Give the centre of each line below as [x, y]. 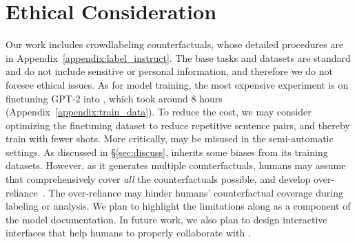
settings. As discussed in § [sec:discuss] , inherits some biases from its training [167, 152]
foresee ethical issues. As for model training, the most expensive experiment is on [177, 84]
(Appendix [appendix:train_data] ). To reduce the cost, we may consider [159, 112]
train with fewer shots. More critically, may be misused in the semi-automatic [170, 138]
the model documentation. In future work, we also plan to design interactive [166, 219]
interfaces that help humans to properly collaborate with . [128, 233]
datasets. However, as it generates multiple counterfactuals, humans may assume [176, 165]
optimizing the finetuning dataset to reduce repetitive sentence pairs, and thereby [178, 125]
